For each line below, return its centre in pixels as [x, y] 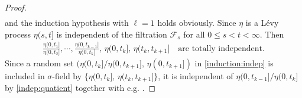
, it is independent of [196, 75]
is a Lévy [262, 23]
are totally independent [220, 48]
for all [194, 34]
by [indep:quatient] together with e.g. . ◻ [80, 88]
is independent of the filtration [112, 34]
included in [25, 75]
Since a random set [39, 62]
